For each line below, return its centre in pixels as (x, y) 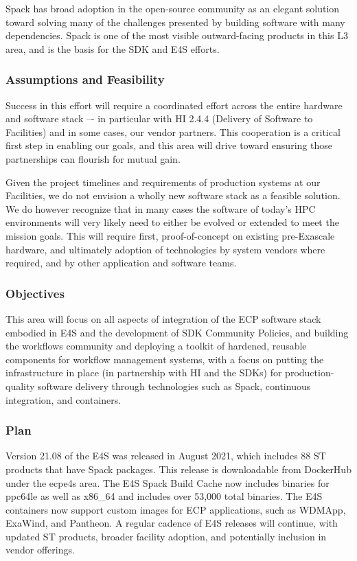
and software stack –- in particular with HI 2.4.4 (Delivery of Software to (159, 118)
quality (20, 386)
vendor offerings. (40, 550)
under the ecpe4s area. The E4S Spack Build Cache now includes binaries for (168, 482)
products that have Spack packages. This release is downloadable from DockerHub (178, 469)
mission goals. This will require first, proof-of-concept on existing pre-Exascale (170, 235)
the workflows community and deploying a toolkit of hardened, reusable (156, 346)
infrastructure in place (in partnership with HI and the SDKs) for (144, 373)
